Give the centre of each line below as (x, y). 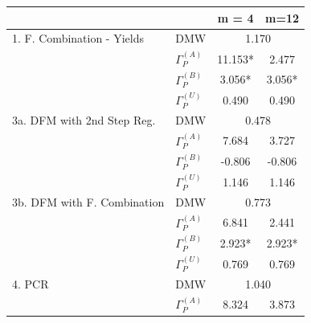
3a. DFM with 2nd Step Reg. (84, 120)
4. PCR (31, 283)
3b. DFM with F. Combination (88, 201)
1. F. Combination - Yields (78, 38)
